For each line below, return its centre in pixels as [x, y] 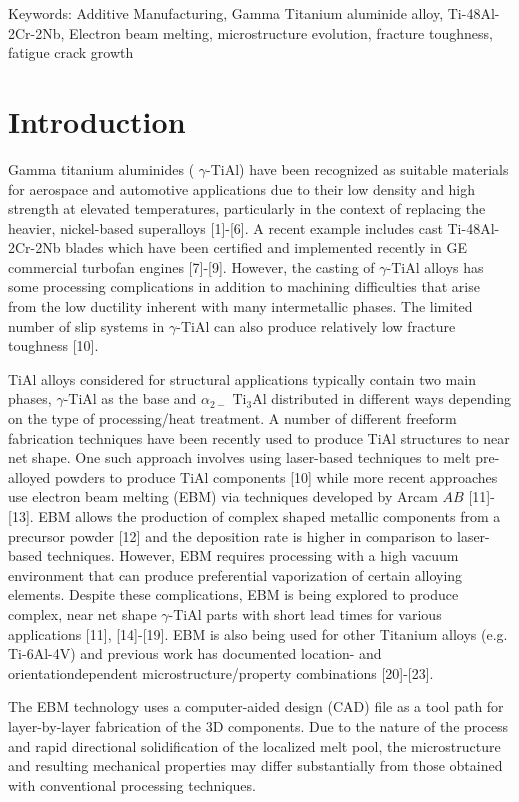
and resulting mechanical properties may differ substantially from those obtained [255, 765]
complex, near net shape [82, 613]
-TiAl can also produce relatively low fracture [316, 325]
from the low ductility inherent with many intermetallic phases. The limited [240, 306]
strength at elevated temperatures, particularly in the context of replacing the [247, 208]
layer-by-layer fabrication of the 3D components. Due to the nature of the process [258, 725]
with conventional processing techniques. [132, 784]
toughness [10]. [53, 345]
